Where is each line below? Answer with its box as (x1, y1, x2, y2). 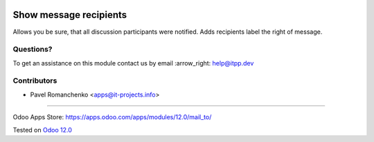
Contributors (12, 76, 57, 85)
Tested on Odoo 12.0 (12, 125, 72, 134)
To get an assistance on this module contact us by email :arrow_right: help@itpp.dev (12, 59, 254, 67)
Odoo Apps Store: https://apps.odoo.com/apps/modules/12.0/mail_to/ (12, 113, 212, 121)
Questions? (12, 45, 53, 54)
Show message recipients (12, 9, 127, 21)
